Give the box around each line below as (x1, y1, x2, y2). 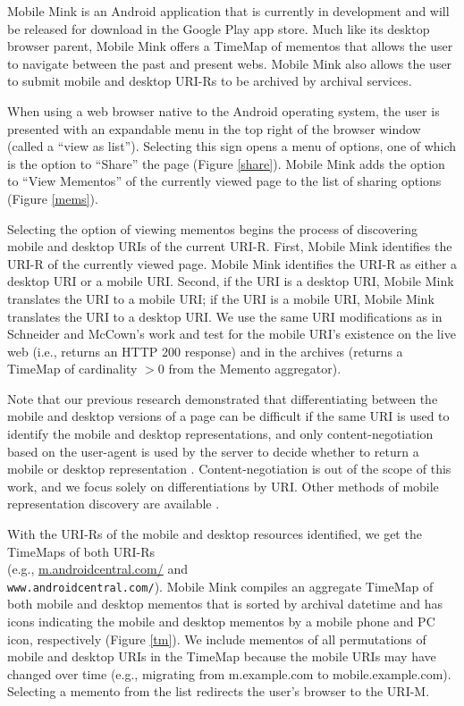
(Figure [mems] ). (7, 189, 98, 207)
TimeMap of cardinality (7, 359, 138, 378)
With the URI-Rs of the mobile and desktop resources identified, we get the (7, 525, 422, 543)
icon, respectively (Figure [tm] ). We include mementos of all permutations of (7, 629, 426, 648)
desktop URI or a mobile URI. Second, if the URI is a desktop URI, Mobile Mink (7, 272, 454, 290)
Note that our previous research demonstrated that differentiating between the (7, 389, 438, 408)
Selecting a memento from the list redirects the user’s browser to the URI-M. (7, 682, 430, 701)
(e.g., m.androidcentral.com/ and (7, 559, 188, 578)
